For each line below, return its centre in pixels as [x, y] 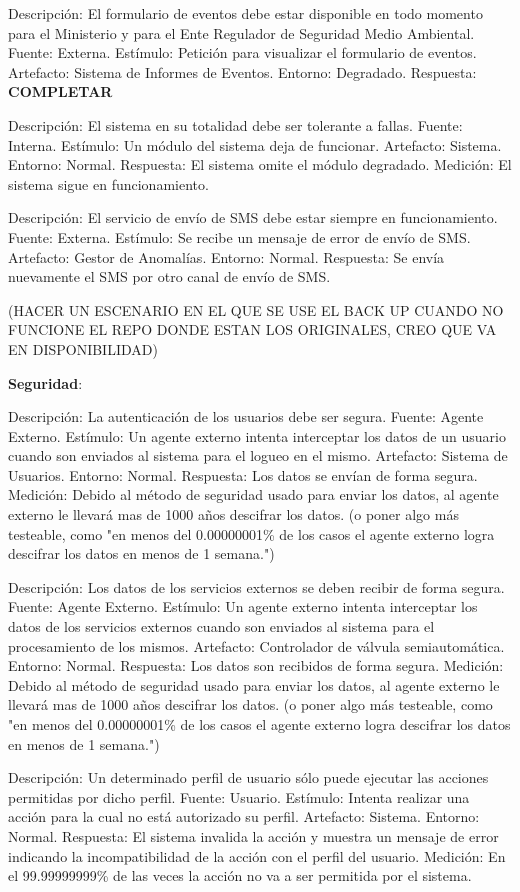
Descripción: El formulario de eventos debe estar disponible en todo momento [245, 13]
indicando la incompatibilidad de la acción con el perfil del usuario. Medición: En [257, 855]
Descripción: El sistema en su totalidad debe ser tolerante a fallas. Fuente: [235, 124]
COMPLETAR [60, 91]
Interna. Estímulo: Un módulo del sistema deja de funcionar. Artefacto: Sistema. [255, 144]
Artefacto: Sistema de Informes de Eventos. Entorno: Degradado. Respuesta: [242, 71]
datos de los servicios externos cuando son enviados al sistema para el [221, 626]
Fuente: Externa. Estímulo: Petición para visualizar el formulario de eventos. [242, 52]
